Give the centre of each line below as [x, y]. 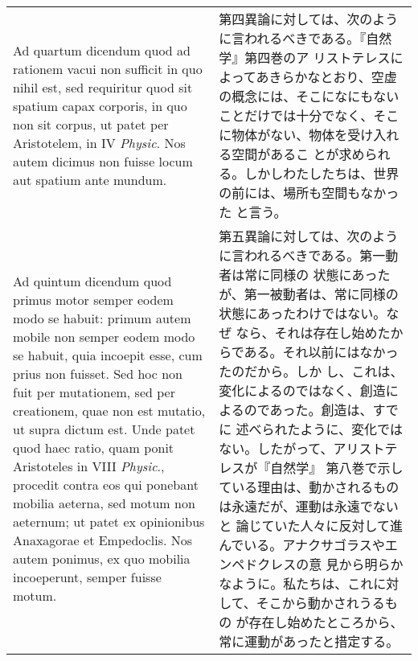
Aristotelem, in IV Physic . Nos [99, 143]
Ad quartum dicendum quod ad [102, 50]
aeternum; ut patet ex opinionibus [109, 521]
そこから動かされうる [320, 603]
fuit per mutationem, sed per [94, 392]
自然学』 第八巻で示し [337, 468]
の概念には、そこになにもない [309, 96]
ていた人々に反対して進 [332, 526]
